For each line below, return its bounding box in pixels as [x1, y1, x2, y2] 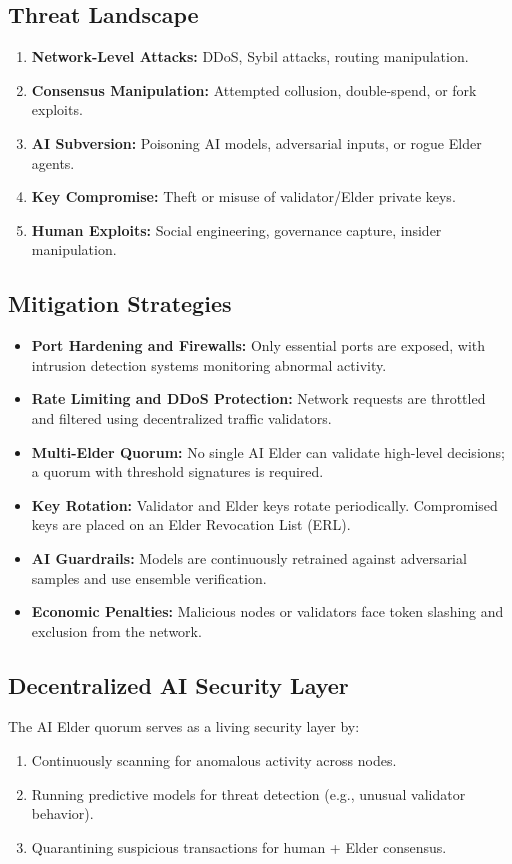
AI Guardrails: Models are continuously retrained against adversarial [31, 547, 467, 568]
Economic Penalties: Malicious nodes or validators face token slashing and [31, 601, 504, 622]
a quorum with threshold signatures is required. [31, 461, 324, 482]
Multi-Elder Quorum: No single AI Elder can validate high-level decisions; [31, 441, 505, 462]
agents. [31, 152, 75, 173]
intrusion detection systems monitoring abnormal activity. [31, 354, 387, 375]
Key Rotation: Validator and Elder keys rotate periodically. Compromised [31, 494, 498, 515]
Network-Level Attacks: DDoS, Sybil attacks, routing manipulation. [31, 46, 469, 67]
